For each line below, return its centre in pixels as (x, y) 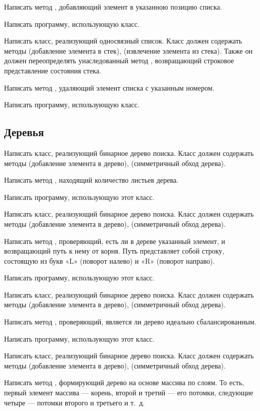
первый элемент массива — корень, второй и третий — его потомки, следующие (129, 393)
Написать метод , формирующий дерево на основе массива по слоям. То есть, (124, 382)
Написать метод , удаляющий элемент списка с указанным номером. (109, 87)
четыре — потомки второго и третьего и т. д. (74, 402)
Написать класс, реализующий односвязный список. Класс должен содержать (123, 41)
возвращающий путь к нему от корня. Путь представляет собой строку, (114, 251)
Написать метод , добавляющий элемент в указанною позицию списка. (113, 7)
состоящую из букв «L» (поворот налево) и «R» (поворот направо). (110, 260)
